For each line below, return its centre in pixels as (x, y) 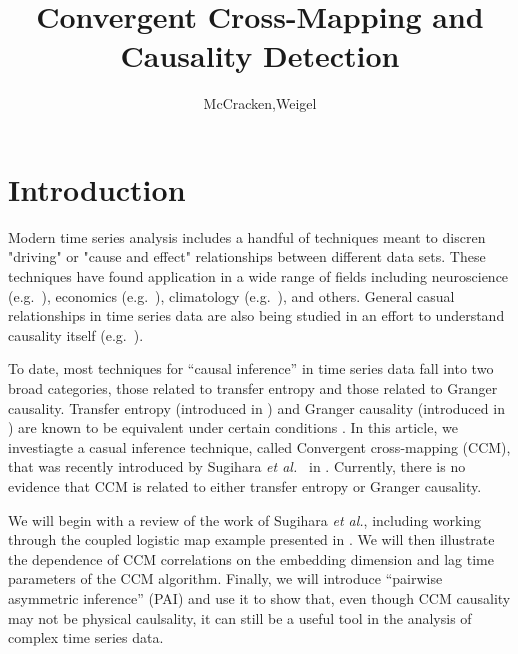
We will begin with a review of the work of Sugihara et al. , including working (245, 519)
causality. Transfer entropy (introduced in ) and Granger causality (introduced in (256, 407)
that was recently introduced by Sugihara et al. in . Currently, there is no (237, 466)
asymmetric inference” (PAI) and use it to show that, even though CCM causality (259, 597)
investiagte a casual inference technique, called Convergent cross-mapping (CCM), (259, 446)
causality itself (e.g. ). (76, 334)
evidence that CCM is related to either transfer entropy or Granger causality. (245, 485)
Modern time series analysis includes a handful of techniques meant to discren (247, 236)
